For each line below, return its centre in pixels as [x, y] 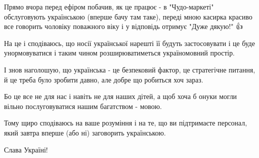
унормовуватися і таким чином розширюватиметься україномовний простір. [119, 53]
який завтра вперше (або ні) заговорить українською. [85, 132]
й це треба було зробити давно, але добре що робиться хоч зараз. [104, 79]
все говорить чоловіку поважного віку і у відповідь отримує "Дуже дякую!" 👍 [123, 26]
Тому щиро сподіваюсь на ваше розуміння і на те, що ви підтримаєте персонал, [125, 123]
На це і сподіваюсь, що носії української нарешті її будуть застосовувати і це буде [129, 43]
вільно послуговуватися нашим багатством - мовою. [83, 106]
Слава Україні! [26, 149]
